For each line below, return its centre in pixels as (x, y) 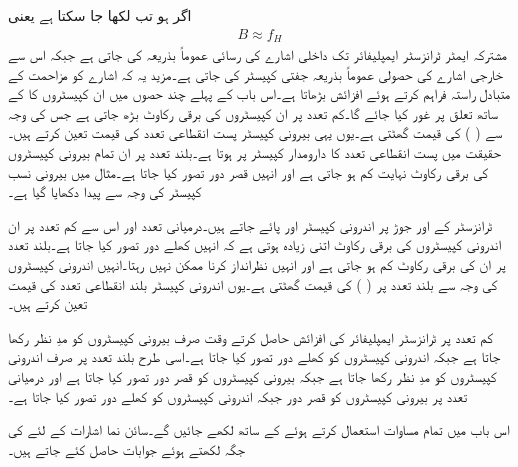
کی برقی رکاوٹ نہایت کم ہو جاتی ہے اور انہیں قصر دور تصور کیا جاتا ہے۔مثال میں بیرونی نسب (248, 171)
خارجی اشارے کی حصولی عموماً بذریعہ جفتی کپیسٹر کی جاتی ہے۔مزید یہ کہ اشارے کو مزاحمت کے (255, 73)
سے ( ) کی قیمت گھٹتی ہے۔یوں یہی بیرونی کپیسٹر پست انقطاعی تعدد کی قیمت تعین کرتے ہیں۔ (255, 132)
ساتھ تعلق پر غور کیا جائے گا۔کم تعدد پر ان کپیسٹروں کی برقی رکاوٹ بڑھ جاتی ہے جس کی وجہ (253, 112)
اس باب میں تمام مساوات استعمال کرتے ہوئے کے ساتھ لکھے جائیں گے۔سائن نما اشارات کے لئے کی (259, 429)
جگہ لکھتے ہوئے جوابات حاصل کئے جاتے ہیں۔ (127, 448)
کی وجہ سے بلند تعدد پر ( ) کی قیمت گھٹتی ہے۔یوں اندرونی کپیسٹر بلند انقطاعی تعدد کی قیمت (253, 283)
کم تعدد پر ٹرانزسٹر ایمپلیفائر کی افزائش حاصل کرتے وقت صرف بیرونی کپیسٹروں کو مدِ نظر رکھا (251, 336)
